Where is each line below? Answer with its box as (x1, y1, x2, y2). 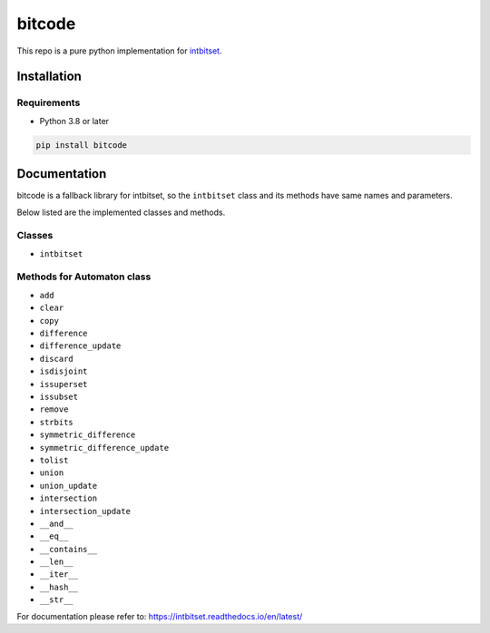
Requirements (16, 96, 81, 109)
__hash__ (39, 581, 79, 592)
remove (39, 404, 69, 414)
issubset (39, 391, 79, 402)
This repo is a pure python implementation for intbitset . (16, 45, 222, 56)
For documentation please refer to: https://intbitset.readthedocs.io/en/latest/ (16, 610, 303, 621)
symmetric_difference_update (39, 443, 170, 453)
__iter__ (39, 570, 79, 579)
